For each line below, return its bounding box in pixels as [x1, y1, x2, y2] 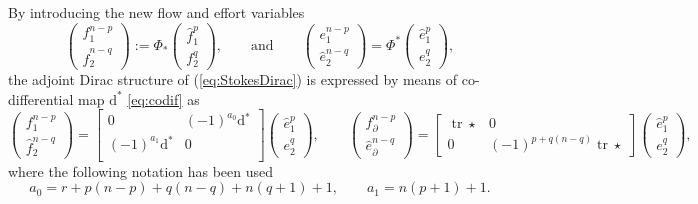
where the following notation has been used [8, 160, 274, 181]
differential [8, 88, 74, 109]
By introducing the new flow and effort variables [8, 2, 305, 22]
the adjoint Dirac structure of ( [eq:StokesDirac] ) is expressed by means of [8, 69, 458, 90]
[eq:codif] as [127, 88, 200, 109]
